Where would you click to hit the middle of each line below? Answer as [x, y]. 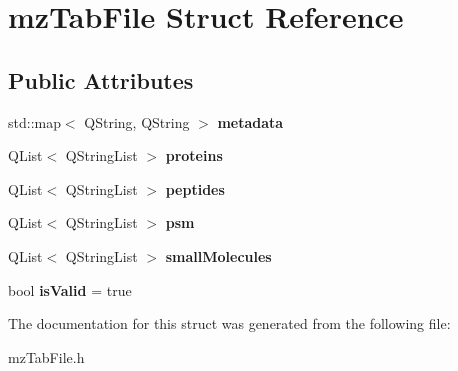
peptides [195, 188]
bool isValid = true [70, 289]
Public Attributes [101, 79]
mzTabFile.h [46, 356]
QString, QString [137, 121]
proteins [194, 155]
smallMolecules [218, 255]
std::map [34, 121]
